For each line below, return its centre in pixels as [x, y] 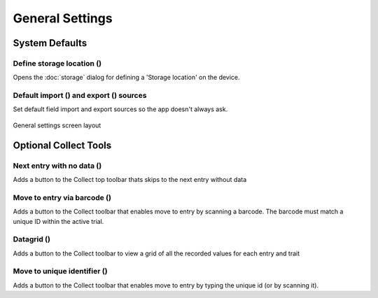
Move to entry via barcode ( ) [62, 197]
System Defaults [50, 43]
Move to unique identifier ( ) [60, 271]
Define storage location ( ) [57, 63]
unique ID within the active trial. [58, 221]
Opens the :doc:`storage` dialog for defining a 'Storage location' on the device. [127, 78]
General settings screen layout [57, 125]
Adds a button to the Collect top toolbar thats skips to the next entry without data [130, 179]
